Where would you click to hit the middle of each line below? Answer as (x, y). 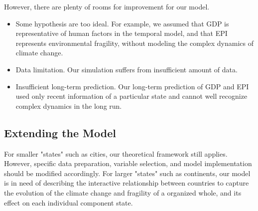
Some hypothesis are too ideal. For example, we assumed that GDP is (122, 23)
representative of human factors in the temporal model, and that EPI (122, 33)
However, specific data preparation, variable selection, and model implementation (128, 163)
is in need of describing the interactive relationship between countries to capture (127, 183)
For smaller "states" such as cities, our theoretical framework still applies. (116, 153)
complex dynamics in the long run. (69, 105)
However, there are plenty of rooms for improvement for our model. (107, 6)
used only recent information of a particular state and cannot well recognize (131, 96)
